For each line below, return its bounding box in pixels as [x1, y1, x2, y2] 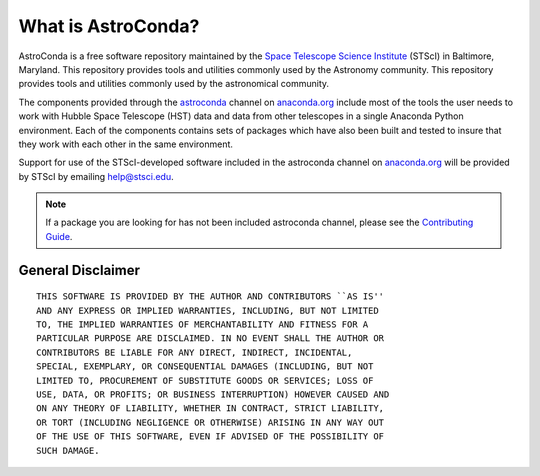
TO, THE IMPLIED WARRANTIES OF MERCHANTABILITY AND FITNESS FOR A [36, 319, 369, 330]
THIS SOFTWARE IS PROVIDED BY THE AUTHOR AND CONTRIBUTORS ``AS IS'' [36, 291, 385, 302]
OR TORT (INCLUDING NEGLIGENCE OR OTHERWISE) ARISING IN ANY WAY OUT [36, 416, 385, 428]
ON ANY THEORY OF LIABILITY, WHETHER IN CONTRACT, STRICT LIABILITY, [36, 403, 385, 414]
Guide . [45, 230, 73, 242]
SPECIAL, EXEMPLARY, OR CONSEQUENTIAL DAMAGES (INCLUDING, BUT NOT [36, 361, 374, 372]
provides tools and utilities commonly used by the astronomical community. [18, 78, 330, 90]
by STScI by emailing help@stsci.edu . [18, 170, 174, 182]
